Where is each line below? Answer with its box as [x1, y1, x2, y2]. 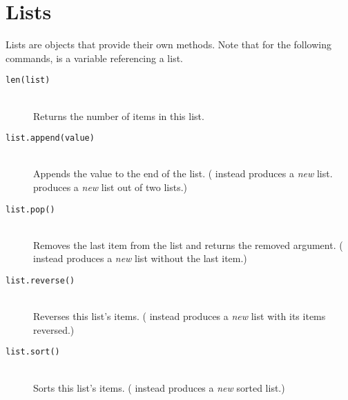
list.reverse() [6, 276, 75, 286]
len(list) [6, 75, 50, 86]
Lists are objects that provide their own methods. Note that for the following [6, 37, 331, 52]
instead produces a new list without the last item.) [33, 251, 247, 266]
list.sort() [6, 347, 60, 357]
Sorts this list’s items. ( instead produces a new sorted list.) [33, 380, 285, 394]
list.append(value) [6, 133, 95, 143]
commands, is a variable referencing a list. [6, 50, 183, 65]
